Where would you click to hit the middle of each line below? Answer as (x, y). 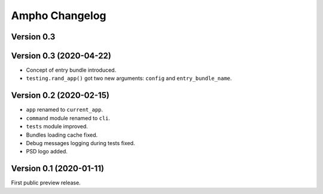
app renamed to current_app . (65, 110)
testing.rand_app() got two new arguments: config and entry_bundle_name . (129, 78)
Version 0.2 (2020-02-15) (60, 96)
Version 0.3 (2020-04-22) (61, 56)
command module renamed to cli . (68, 118)
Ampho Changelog (59, 16)
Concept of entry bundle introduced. (71, 70)
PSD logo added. (47, 152)
